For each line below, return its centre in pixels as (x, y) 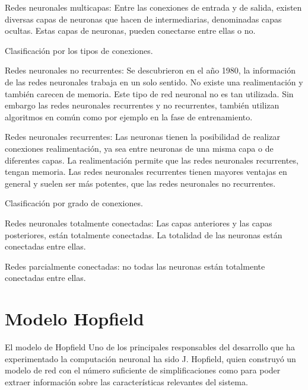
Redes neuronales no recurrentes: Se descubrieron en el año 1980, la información (150, 70)
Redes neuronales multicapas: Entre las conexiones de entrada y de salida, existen (153, 7)
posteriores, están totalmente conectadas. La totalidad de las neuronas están (144, 234)
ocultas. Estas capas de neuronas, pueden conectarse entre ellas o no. (130, 31)
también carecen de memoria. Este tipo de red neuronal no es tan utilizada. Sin (149, 93)
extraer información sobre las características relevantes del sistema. (126, 381)
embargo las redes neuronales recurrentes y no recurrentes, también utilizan (142, 105)
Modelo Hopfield (74, 319)
